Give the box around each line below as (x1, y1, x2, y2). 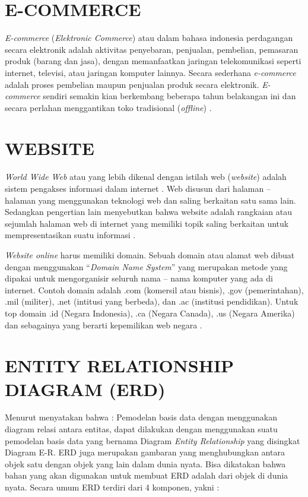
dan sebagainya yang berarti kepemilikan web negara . (5, 318, 202, 331)
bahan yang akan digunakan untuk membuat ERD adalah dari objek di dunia (5, 469, 288, 482)
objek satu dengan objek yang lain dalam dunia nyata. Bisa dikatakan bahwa (5, 457, 286, 470)
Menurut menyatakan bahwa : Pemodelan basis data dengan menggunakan (5, 411, 277, 423)
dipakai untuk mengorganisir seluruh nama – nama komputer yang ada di (5, 272, 273, 284)
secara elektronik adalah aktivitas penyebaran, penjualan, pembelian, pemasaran (5, 43, 299, 55)
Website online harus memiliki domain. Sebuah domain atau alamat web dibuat (5, 248, 295, 261)
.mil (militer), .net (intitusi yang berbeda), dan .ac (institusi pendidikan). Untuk (5, 295, 299, 308)
